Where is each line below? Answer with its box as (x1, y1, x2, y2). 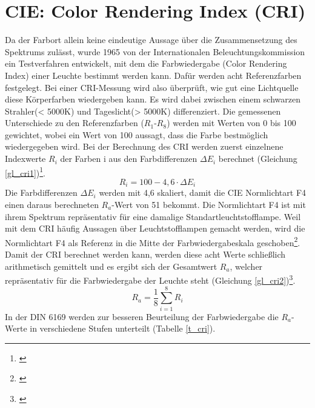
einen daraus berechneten (5, 198, 99, 210)
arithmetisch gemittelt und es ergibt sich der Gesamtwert (5, 259, 217, 272)
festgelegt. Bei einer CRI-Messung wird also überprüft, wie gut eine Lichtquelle (5, 81, 299, 93)
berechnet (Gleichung (218, 152, 297, 165)
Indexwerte (5, 152, 46, 165)
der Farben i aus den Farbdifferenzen (60, 152, 197, 165)
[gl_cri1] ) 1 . (5, 164, 45, 179)
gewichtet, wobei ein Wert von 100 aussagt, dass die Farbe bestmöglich (5, 128, 268, 141)
